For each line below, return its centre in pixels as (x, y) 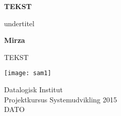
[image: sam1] (28, 73)
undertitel (19, 23)
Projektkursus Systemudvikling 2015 (61, 99)
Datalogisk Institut (33, 90)
